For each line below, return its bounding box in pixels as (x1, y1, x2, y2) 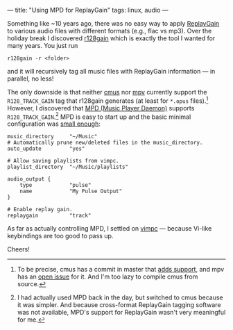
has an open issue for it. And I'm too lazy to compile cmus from (17, 272, 198, 281)
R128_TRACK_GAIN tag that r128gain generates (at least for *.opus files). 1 (7, 95, 209, 105)
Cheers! (7, 245, 30, 254)
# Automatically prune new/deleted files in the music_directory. (7, 139, 203, 147)
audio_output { (7, 176, 51, 183)
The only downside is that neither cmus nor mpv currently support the (7, 88, 207, 96)
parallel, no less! (7, 74, 54, 83)
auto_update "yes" (7, 145, 85, 152)
